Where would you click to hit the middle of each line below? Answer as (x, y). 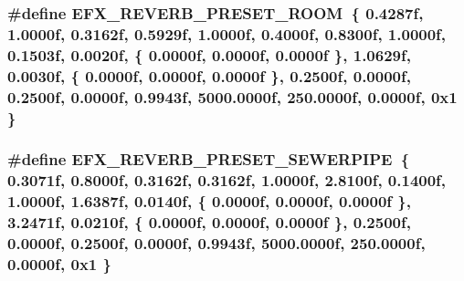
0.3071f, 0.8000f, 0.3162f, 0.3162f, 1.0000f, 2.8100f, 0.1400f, (227, 180)
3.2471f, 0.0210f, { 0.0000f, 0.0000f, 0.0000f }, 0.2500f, (209, 222)
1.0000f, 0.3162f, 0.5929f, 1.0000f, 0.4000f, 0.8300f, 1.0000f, (227, 33)
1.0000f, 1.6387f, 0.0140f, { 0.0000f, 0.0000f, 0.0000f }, (209, 201)
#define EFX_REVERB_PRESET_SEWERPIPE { (209, 159)
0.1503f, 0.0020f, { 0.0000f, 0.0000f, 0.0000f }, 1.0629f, (209, 54)
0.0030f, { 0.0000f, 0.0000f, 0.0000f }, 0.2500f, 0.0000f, (209, 75)
